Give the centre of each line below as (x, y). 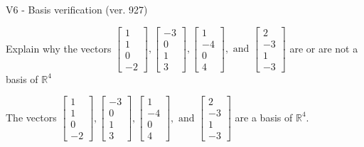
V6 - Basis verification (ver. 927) (77, 9)
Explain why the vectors (59, 48)
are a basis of (264, 117)
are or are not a (324, 48)
